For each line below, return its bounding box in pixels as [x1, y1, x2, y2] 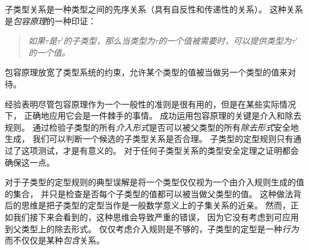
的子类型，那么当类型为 [63, 34, 155, 47]
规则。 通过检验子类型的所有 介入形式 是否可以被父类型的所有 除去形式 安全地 [5, 121, 299, 133]
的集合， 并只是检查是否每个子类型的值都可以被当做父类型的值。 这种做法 [5, 187, 294, 200]
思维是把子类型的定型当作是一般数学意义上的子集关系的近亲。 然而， [21, 199, 291, 211]
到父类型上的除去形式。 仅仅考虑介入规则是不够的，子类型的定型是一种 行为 [5, 222, 299, 235]
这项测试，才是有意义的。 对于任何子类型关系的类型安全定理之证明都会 [21, 144, 299, 156]
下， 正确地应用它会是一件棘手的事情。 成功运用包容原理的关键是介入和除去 [5, 109, 302, 122]
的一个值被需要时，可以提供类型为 [158, 34, 292, 47]
